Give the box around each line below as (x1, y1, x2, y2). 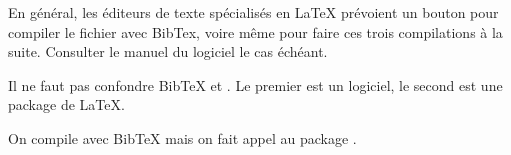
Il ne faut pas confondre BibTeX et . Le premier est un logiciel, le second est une (8, 74, 503, 95)
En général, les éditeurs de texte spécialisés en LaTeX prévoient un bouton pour (8, 2, 499, 22)
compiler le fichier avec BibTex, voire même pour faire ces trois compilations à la (8, 21, 503, 42)
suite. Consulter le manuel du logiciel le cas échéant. (8, 41, 328, 62)
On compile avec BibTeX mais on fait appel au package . (8, 127, 357, 148)
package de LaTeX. (8, 94, 125, 115)
